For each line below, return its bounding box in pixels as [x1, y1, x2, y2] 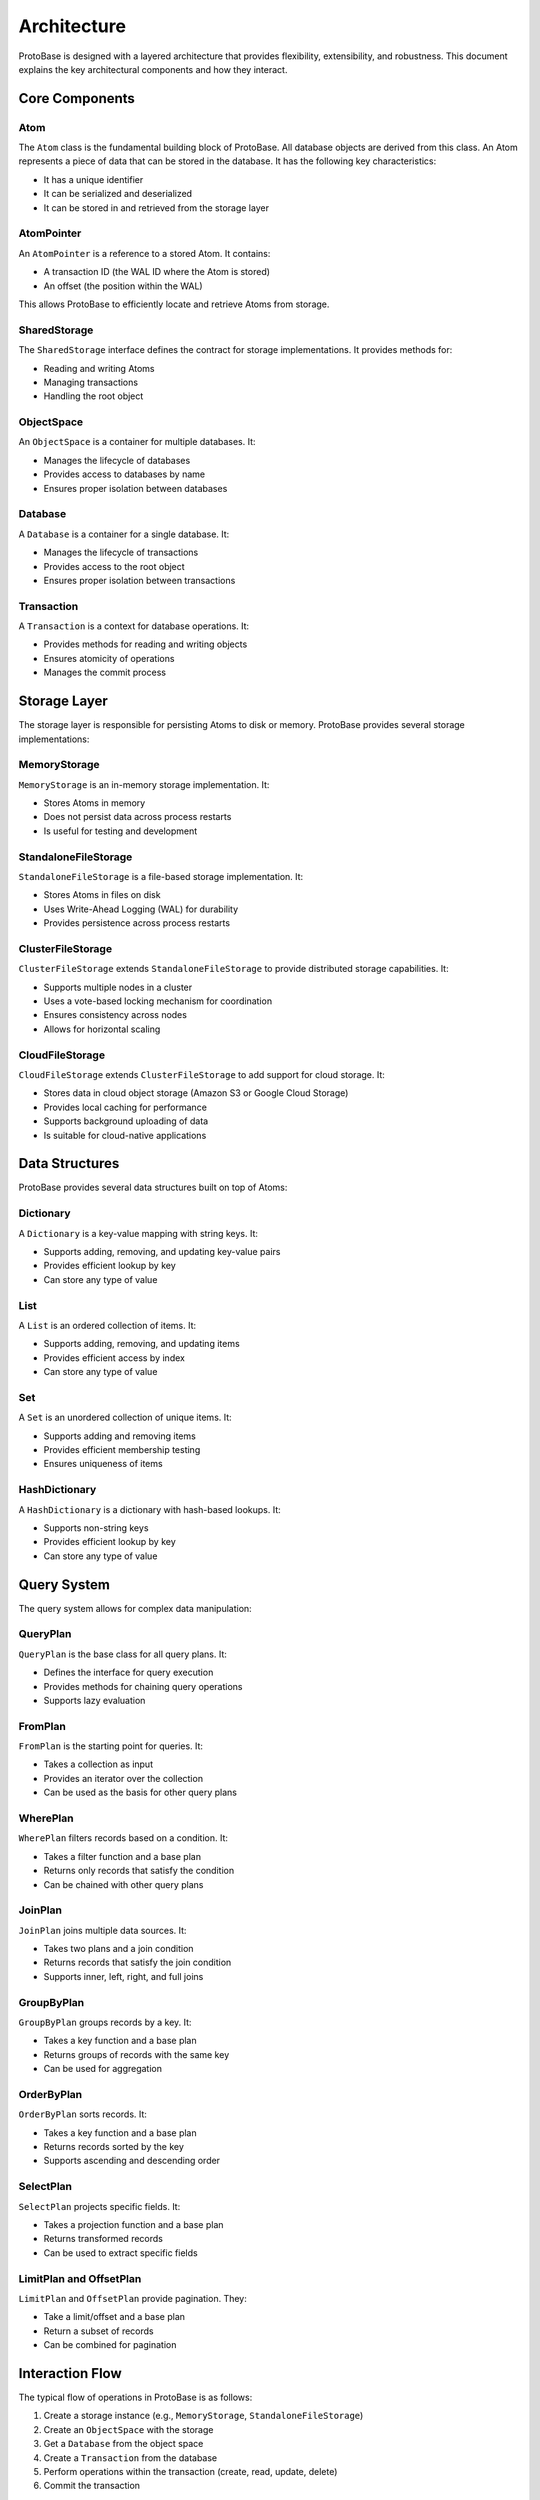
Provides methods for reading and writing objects [43, 638, 248, 650]
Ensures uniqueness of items [43, 1458, 164, 1470]
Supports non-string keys [43, 1521, 149, 1534]
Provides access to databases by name [43, 468, 205, 480]
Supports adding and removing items [43, 1430, 197, 1442]
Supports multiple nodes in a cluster [43, 981, 193, 993]
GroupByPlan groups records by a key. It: [18, 2016, 192, 2028]
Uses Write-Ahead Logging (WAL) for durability [43, 903, 239, 915]
